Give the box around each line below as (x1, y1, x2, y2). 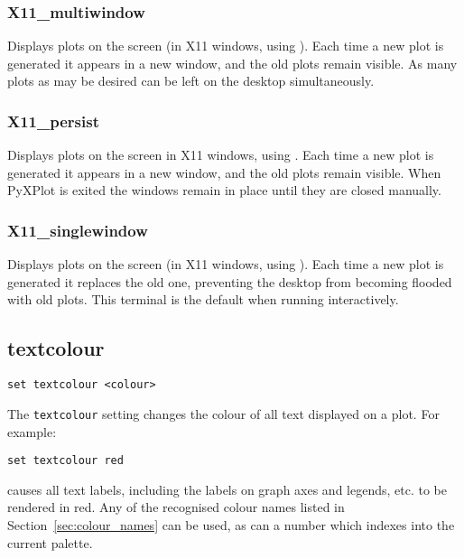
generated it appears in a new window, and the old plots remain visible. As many (7, 53, 458, 72)
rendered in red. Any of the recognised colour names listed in (7, 498, 345, 516)
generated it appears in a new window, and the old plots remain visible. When (7, 163, 441, 181)
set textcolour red (7, 454, 124, 468)
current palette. (7, 533, 93, 552)
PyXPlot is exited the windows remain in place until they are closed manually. (7, 181, 441, 200)
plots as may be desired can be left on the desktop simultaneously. (7, 71, 375, 90)
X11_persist (7, 109, 99, 132)
